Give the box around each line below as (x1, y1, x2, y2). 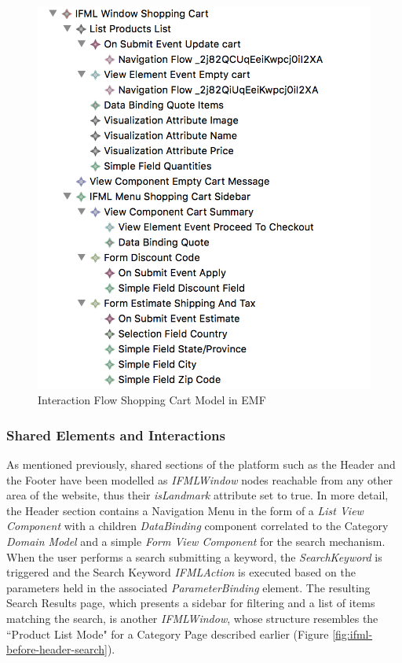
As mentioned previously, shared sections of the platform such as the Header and (6, 456, 396, 473)
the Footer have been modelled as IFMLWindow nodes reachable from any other (6, 471, 393, 488)
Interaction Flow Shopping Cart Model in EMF (38, 392, 266, 408)
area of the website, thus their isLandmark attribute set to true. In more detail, (6, 487, 389, 503)
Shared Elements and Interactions (6, 425, 225, 444)
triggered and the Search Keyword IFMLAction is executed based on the (6, 564, 356, 580)
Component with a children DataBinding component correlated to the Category (6, 518, 389, 534)
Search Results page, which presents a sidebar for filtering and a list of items (6, 595, 375, 611)
